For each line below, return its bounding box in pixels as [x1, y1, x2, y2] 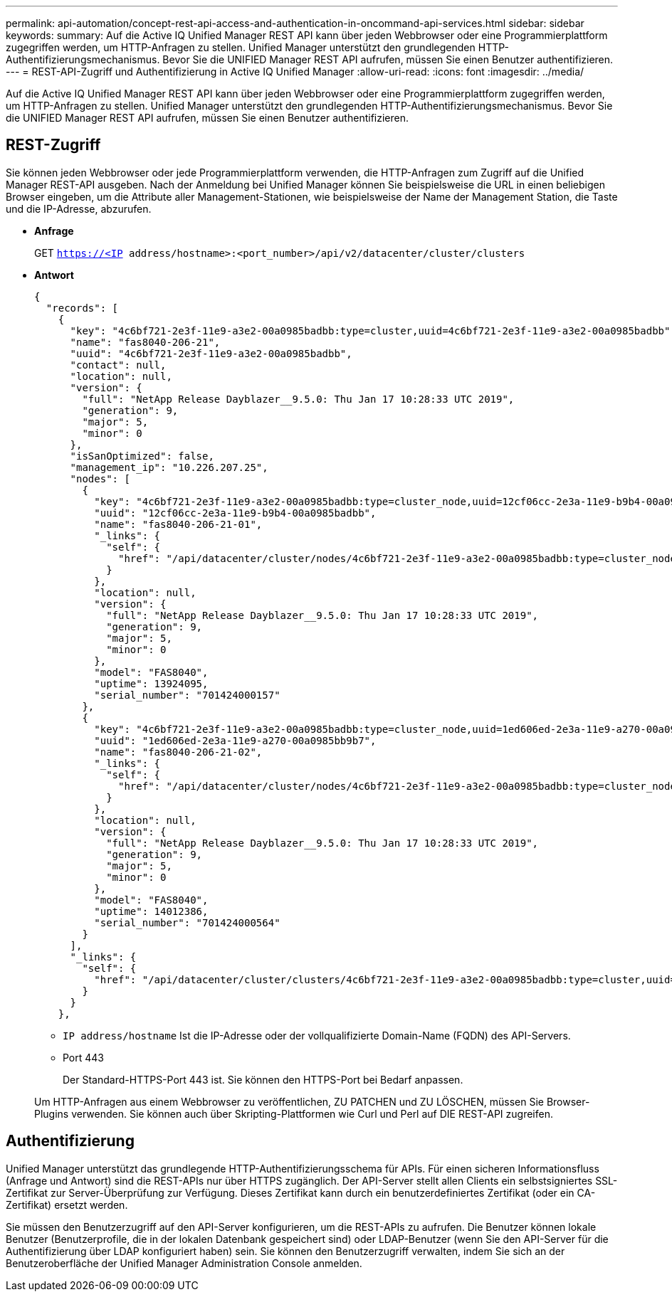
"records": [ [46, 302, 119, 314]
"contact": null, [70, 359, 167, 371]
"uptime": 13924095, [94, 677, 209, 689]
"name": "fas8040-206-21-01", [94, 518, 263, 530]
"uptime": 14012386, [94, 905, 209, 917]
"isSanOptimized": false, [70, 450, 214, 462]
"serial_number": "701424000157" [94, 689, 280, 701]
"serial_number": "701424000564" [94, 916, 280, 928]
